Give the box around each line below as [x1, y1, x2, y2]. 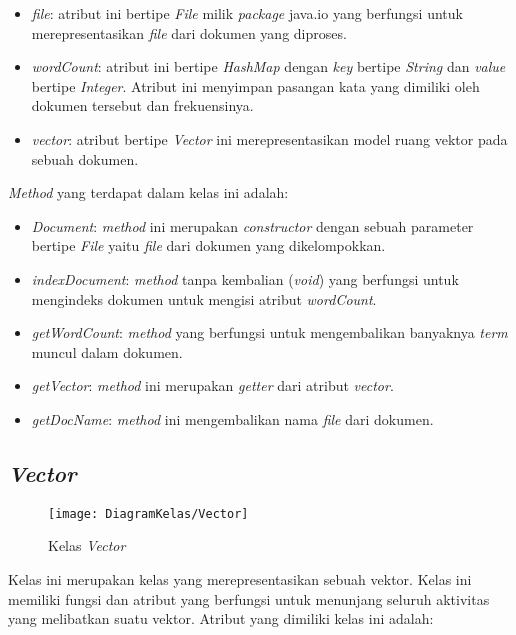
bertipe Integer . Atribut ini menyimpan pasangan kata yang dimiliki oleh [31, 75, 480, 96]
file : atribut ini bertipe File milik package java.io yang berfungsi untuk [31, 3, 463, 23]
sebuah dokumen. [31, 148, 139, 169]
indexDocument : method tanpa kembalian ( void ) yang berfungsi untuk [31, 268, 459, 289]
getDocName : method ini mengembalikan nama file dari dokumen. [31, 408, 434, 429]
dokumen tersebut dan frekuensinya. [31, 95, 254, 116]
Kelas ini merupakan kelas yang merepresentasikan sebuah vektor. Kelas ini [8, 568, 472, 589]
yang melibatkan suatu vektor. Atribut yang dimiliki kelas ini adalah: [8, 608, 434, 629]
